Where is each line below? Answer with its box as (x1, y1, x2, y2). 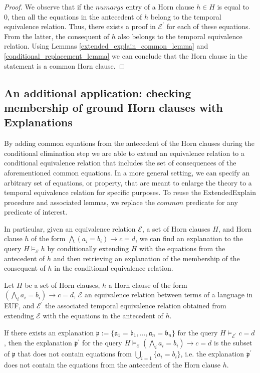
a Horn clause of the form (108, 279, 187, 290)
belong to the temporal (150, 11, 221, 22)
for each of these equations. (166, 21, 250, 32)
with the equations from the (139, 243, 225, 254)
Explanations (4, 114, 73, 130)
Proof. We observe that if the (4, 2, 94, 12)
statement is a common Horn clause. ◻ (4, 60, 125, 71)
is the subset (213, 337, 252, 348)
